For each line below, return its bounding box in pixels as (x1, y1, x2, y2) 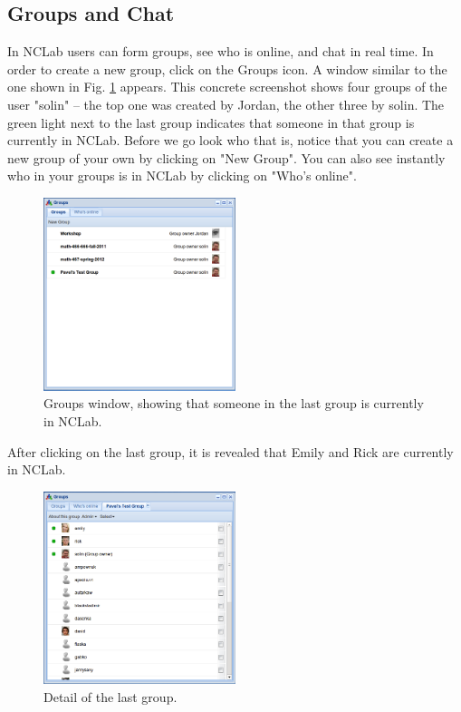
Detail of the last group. (43, 688, 178, 707)
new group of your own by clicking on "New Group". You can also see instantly (7, 148, 446, 167)
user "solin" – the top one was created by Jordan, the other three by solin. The (7, 94, 445, 113)
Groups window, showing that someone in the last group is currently (43, 394, 424, 413)
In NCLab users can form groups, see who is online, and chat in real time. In (7, 42, 434, 61)
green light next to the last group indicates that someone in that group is (7, 112, 415, 132)
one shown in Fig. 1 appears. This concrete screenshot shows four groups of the (7, 77, 447, 96)
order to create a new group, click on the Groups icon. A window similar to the (7, 59, 447, 78)
